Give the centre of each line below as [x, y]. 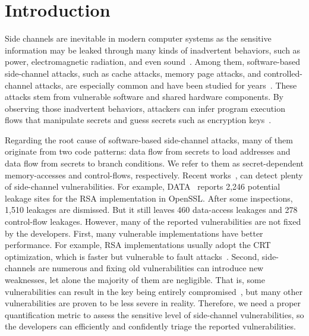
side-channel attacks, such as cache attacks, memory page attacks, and [133, 73]
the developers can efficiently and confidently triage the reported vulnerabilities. [150, 326]
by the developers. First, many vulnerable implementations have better [134, 233]
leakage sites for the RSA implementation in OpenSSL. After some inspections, [149, 198]
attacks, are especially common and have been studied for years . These [166, 85]
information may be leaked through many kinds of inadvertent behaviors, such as [153, 50]
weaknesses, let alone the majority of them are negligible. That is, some [135, 280]
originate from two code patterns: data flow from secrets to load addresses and [148, 151]
